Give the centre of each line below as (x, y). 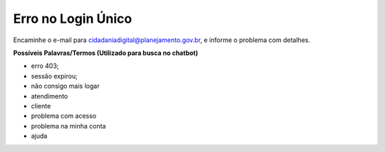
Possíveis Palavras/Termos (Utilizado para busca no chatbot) (106, 53)
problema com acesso (63, 116)
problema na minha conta (68, 126)
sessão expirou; (54, 76)
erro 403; (45, 66)
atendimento (50, 96)
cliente (41, 106)
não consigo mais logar (65, 86)
